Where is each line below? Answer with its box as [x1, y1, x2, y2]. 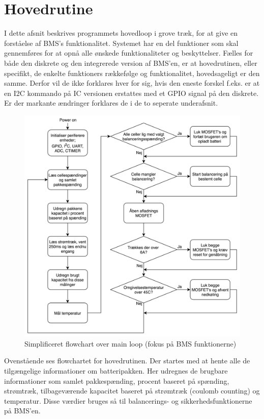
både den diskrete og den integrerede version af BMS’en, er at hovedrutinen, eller [4, 57, 257, 68]
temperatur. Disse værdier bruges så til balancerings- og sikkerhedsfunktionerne [4, 395, 252, 406]
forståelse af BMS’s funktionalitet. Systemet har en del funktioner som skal [4, 37, 239, 48]
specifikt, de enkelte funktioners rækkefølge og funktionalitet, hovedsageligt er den [4, 67, 260, 78]
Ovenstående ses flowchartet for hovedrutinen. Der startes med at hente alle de [4, 355, 250, 366]
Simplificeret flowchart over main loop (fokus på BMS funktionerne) [24, 338, 237, 349]
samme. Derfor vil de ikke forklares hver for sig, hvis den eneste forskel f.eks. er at [4, 78, 260, 88]
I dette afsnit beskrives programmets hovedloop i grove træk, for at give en [4, 28, 238, 38]
